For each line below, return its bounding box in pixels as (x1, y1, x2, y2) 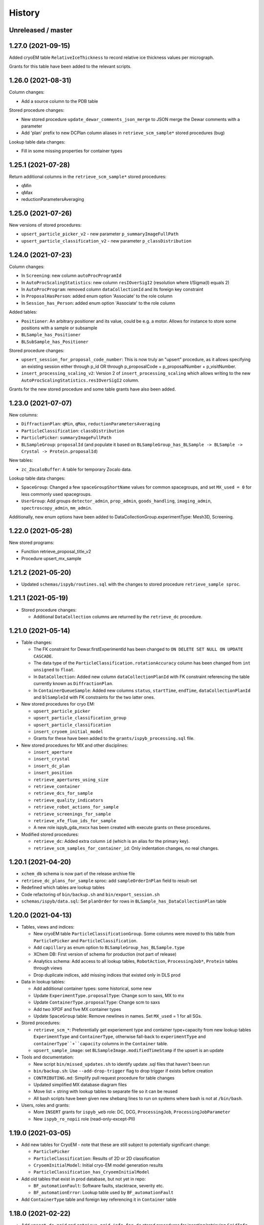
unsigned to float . (33, 667, 75, 673)
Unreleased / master (9, 26, 73, 34)
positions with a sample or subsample (21, 325, 98, 331)
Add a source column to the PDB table (21, 98, 98, 104)
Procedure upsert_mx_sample (21, 555, 82, 561)
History (9, 7, 40, 18)
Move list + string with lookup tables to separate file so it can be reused (33, 1088, 178, 1095)
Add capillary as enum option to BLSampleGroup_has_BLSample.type (33, 945, 185, 951)
